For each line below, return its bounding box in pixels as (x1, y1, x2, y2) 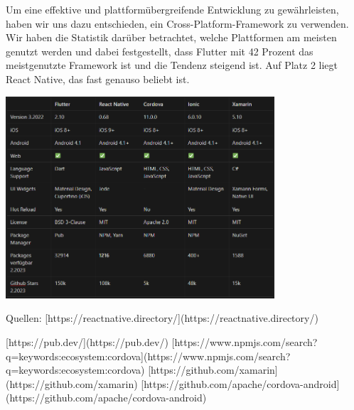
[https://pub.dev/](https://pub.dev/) (6, 335, 168, 350)
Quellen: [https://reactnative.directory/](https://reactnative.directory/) (6, 311, 318, 325)
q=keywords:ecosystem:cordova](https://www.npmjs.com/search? (6, 348, 291, 363)
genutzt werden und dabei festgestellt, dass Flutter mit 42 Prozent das (6, 43, 313, 58)
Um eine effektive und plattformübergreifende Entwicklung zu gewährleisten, (6, 2, 339, 16)
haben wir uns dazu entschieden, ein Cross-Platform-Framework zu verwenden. (6, 16, 349, 31)
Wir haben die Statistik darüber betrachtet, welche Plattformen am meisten (6, 30, 337, 45)
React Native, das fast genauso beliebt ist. (6, 71, 190, 86)
